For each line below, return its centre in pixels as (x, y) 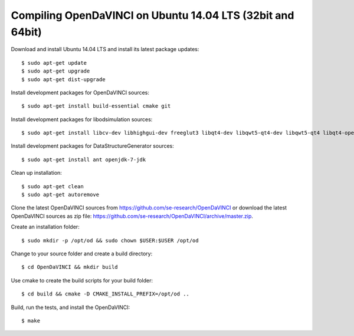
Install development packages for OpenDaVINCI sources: (80, 92)
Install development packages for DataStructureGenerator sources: (92, 146)
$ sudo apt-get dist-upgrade (63, 79)
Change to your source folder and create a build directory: (82, 254)
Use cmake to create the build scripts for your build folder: (82, 280)
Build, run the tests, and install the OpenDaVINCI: (71, 307)
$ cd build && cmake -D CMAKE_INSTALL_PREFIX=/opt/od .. (106, 294)
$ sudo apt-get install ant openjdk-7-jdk (84, 159)
